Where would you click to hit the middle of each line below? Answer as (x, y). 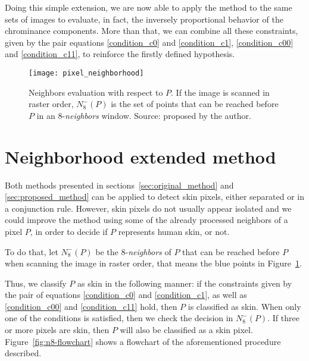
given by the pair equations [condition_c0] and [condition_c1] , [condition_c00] (149, 42)
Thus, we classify (36, 283)
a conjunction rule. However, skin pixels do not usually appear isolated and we (148, 208)
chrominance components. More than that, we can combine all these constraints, (152, 31)
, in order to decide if (69, 231)
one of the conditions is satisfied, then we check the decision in (119, 318)
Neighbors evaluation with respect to (96, 92)
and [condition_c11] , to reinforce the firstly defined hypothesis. (120, 54)
